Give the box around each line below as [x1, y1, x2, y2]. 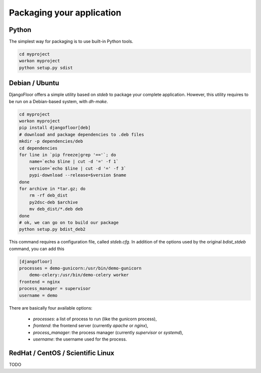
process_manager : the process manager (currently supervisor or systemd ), [33, 329, 184, 335]
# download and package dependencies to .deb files [19, 132, 145, 137]
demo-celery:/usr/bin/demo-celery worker [29, 272, 129, 278]
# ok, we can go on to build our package [19, 220, 119, 225]
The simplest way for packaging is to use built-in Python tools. [9, 39, 133, 45]
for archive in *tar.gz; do [19, 186, 86, 191]
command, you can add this [9, 246, 65, 252]
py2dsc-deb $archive [29, 199, 78, 205]
